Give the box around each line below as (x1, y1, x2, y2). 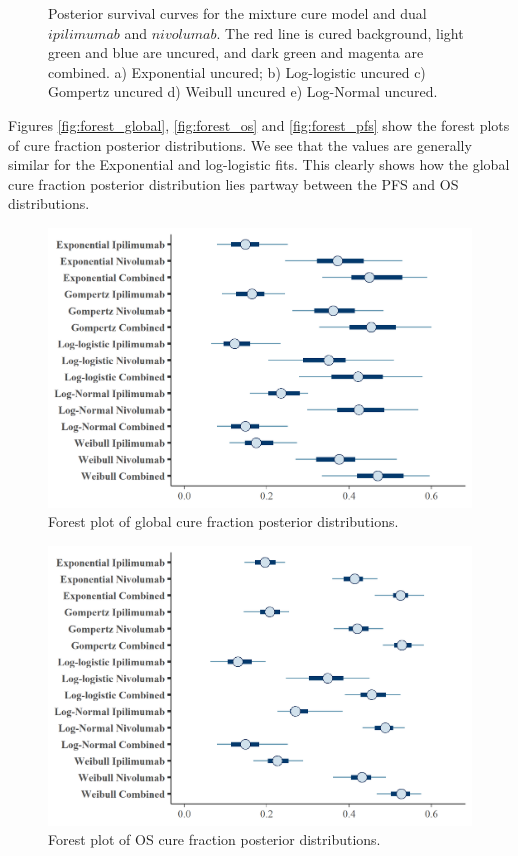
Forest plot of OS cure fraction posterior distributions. (48, 829, 381, 850)
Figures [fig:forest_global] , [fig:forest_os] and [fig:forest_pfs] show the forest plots (8, 114, 510, 135)
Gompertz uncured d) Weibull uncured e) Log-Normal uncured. (48, 81, 438, 102)
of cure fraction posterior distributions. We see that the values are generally (8, 134, 472, 155)
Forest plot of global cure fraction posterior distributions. (48, 511, 399, 532)
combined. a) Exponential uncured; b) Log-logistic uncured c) (48, 61, 426, 82)
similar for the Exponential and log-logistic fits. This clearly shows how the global (8, 154, 510, 175)
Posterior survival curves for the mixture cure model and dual (48, 3, 427, 23)
